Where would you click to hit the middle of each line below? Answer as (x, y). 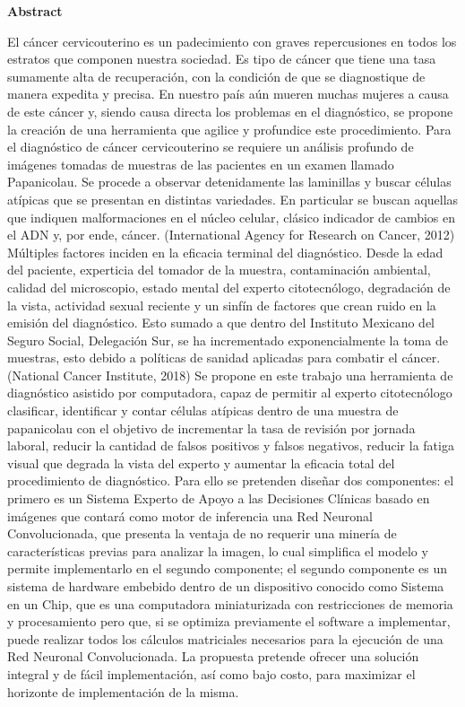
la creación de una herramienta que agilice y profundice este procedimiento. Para (229, 129)
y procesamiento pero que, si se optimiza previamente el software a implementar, (229, 621)
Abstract (35, 11)
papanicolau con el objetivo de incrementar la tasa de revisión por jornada (211, 428)
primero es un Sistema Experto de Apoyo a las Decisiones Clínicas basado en (219, 498)
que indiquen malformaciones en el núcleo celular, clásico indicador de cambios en (232, 217)
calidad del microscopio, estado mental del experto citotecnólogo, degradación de (229, 287)
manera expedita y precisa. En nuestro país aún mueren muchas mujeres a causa (228, 94)
